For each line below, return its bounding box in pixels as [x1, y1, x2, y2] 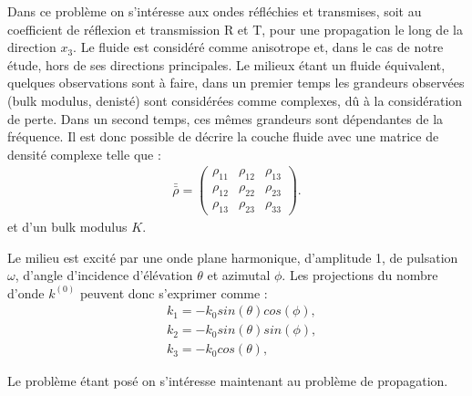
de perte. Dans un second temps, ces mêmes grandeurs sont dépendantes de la [7, 109, 444, 128]
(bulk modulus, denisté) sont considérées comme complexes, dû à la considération [7, 90, 463, 109]
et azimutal [207, 266, 271, 285]
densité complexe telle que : [7, 144, 161, 163]
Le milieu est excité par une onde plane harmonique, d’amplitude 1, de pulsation [7, 247, 458, 266]
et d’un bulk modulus [7, 216, 128, 235]
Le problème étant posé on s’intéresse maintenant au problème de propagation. [7, 371, 448, 391]
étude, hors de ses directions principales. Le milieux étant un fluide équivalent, [7, 55, 446, 74]
